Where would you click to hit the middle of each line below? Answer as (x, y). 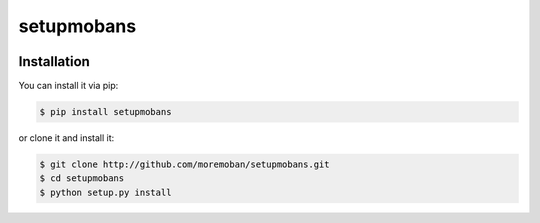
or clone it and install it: (66, 138)
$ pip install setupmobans (105, 112)
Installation (54, 61)
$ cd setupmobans (82, 178)
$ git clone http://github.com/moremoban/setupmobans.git (184, 164)
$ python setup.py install (105, 192)
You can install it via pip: (68, 86)
